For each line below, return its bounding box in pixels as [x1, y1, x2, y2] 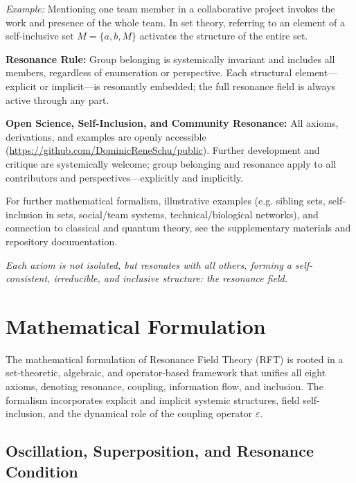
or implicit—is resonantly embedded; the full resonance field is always [39, 78, 336, 93]
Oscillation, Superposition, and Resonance [6, 440, 314, 462]
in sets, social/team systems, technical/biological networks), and [46, 207, 319, 221]
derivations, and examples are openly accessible [6, 129, 206, 143]
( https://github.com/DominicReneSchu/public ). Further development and [6, 143, 320, 157]
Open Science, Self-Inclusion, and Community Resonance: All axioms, [6, 116, 339, 130]
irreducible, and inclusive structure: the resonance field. [53, 271, 288, 286]
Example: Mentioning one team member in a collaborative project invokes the [6, 1, 335, 15]
